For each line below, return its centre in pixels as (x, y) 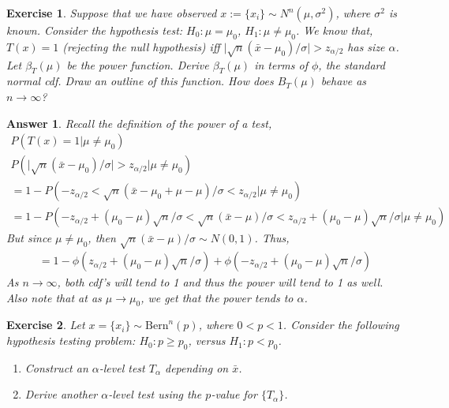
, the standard (352, 64)
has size (366, 46)
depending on (197, 367)
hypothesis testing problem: (71, 341)
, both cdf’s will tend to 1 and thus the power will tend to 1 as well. (220, 282)
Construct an (56, 367)
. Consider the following (341, 325)
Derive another (61, 394)
